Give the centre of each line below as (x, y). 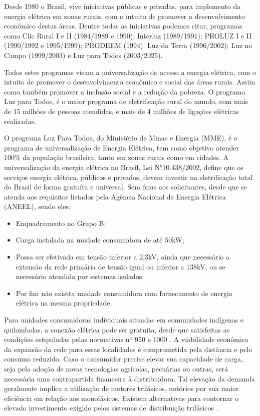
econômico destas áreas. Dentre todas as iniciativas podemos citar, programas (123, 26)
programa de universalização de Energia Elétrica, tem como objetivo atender (121, 147)
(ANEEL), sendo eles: (37, 206)
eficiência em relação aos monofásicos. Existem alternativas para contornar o (121, 398)
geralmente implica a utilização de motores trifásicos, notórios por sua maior (121, 388)
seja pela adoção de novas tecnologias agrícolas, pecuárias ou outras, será (116, 368)
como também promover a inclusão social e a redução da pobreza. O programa (125, 91)
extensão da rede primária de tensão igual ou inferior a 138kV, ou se (120, 266)
